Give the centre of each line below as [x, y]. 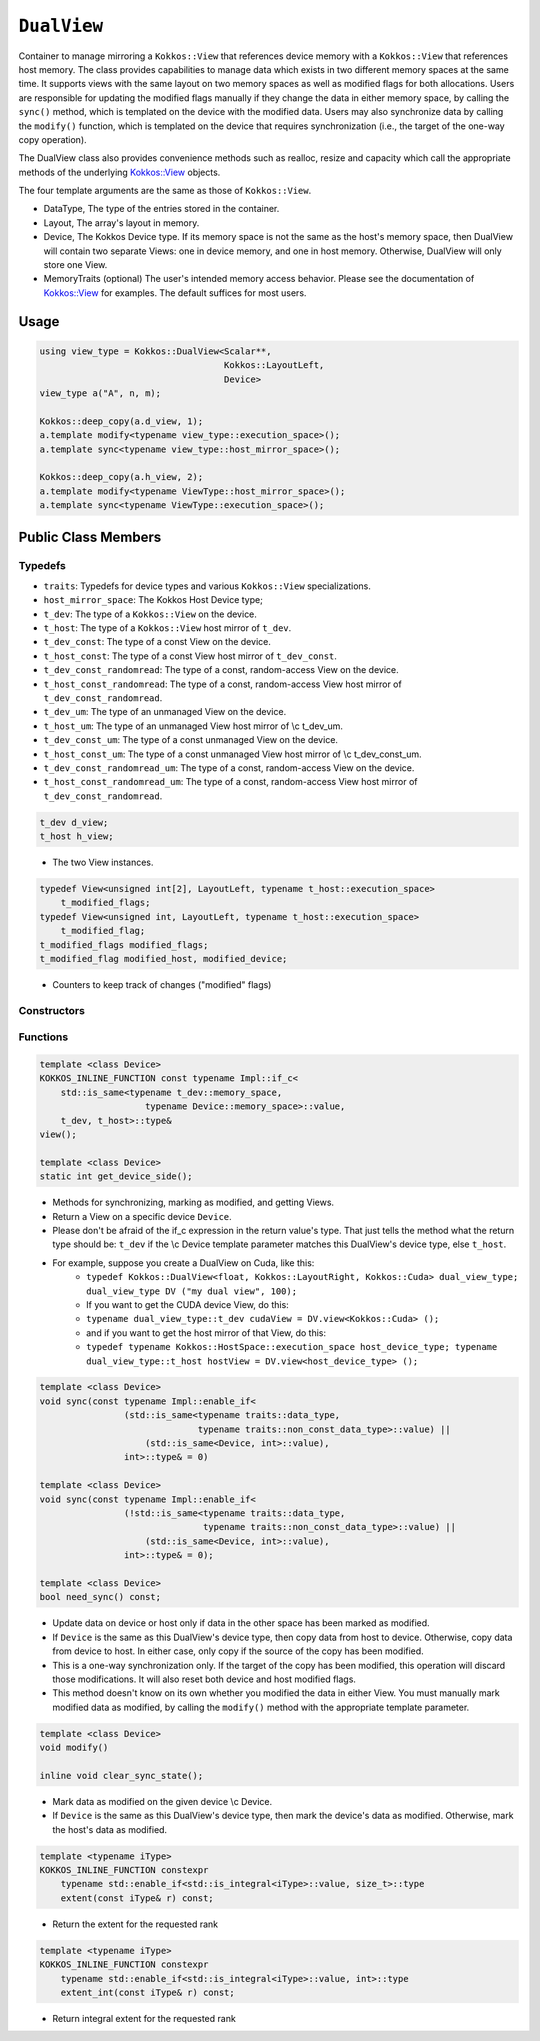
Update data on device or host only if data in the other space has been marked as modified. [241, 1623]
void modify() [74, 1748]
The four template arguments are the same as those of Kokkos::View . [165, 191]
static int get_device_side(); [116, 1176]
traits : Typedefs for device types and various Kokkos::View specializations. [207, 586]
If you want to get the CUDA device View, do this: [187, 1304]
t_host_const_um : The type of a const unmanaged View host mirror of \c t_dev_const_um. [232, 754]
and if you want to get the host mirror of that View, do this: [206, 1332]
